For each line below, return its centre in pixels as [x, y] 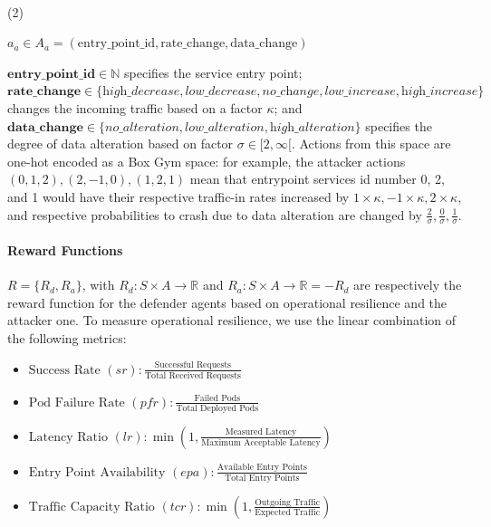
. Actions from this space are [371, 144]
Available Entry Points [262, 468]
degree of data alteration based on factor [120, 144]
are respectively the [408, 285]
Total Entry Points [262, 478]
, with [98, 285]
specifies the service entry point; [213, 72]
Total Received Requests [193, 375]
